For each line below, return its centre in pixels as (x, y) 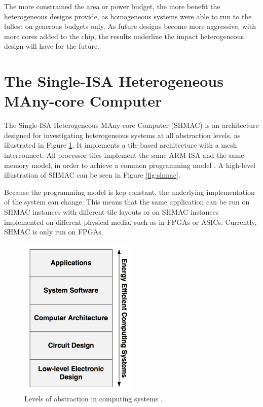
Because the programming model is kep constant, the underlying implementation (129, 192)
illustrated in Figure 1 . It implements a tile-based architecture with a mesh (121, 145)
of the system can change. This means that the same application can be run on (127, 202)
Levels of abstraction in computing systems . (93, 399)
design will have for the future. (52, 46)
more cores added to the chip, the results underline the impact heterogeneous (124, 36)
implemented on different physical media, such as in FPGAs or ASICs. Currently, (130, 222)
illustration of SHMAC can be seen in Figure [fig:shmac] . (92, 175)
